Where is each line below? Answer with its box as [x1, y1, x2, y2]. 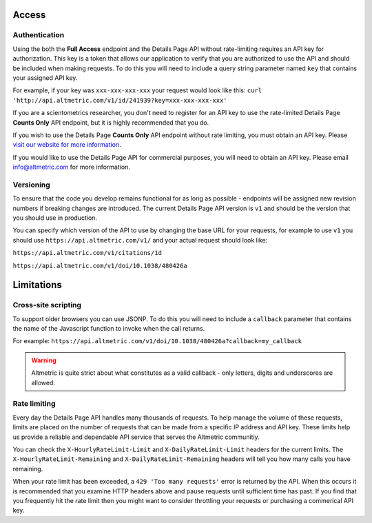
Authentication [12, 30, 65, 40]
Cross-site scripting [12, 300, 82, 310]
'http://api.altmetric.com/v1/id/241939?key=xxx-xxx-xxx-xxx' [12, 96, 227, 104]
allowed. [31, 378, 55, 387]
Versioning [12, 180, 51, 189]
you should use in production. [12, 214, 98, 222]
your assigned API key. [12, 73, 78, 82]
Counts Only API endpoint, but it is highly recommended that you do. [12, 118, 209, 127]
